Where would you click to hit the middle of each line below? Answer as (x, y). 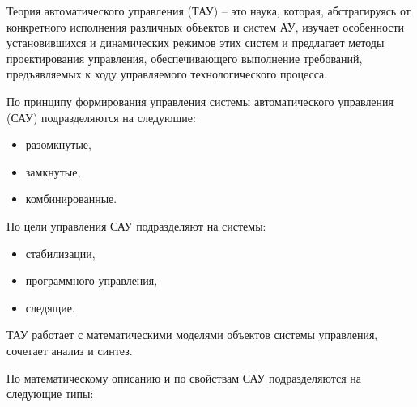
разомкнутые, (58, 144)
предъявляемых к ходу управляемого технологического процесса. (167, 74)
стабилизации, (60, 253)
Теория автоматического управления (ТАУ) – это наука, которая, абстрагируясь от (208, 11)
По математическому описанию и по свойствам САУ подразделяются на (184, 377)
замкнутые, (53, 171)
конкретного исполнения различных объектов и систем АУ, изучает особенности (206, 26)
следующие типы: (50, 394)
